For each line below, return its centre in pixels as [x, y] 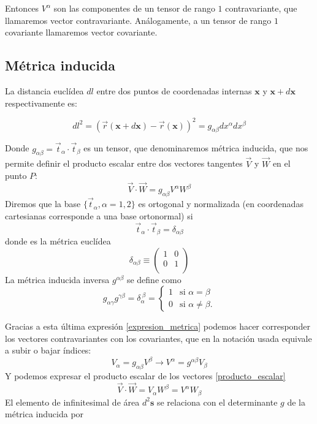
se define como [154, 279]
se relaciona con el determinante [217, 402]
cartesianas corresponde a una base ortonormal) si [99, 215]
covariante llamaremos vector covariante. [81, 32]
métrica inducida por [44, 414]
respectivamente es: [41, 103]
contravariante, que [261, 8]
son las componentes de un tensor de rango [134, 8]
